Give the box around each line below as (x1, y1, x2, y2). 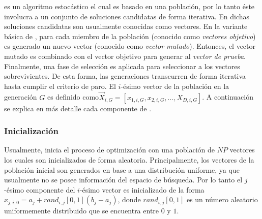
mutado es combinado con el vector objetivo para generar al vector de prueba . (4, 50, 246, 61)
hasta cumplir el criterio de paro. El (4, 80, 116, 91)
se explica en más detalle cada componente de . (4, 103, 152, 113)
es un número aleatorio (186, 194, 258, 205)
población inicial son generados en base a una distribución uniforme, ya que (4, 164, 240, 175)
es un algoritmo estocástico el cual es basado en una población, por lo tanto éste (4, 1, 255, 11)
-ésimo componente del (4, 184, 75, 195)
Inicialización (4, 124, 59, 137)
